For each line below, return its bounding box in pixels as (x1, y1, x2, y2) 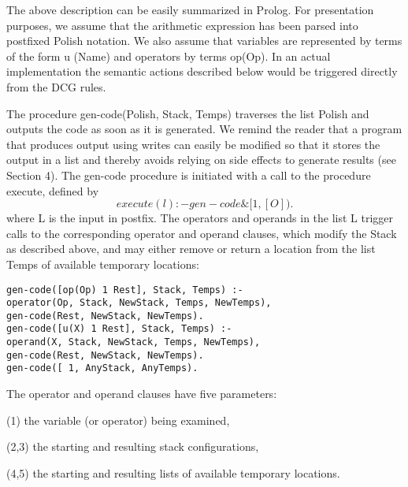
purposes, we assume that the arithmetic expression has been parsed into (6, 17, 358, 33)
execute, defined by (6, 182, 99, 199)
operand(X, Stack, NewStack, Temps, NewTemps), (6, 336, 261, 348)
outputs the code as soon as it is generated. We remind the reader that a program (6, 121, 402, 137)
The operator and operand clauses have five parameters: (6, 385, 277, 402)
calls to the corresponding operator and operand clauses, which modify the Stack (6, 225, 397, 241)
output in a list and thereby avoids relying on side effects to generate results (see (6, 151, 396, 168)
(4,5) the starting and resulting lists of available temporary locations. (6, 464, 340, 481)
